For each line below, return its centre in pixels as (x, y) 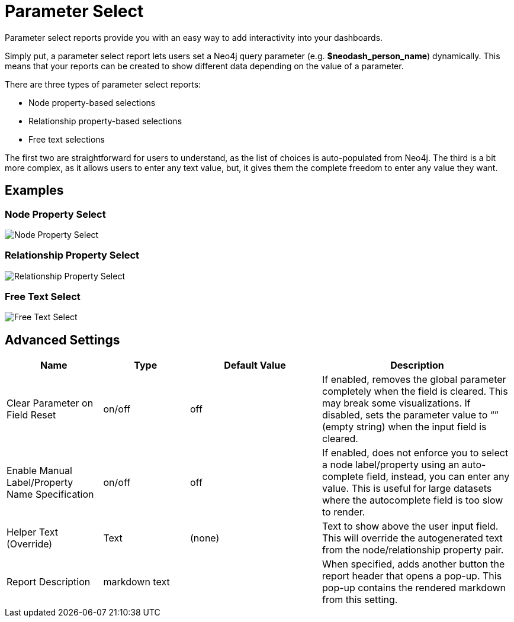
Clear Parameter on (50, 403)
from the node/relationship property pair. (413, 550)
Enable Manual (39, 471)
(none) (205, 538)
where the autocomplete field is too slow (413, 500)
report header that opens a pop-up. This (412, 576)
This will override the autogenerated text (412, 538)
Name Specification (50, 494)
